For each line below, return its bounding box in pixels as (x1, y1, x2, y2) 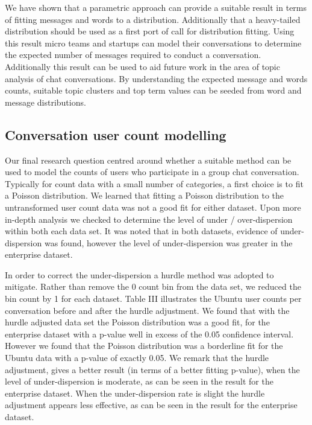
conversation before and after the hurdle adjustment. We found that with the (5, 304, 290, 316)
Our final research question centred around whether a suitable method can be (5, 153, 292, 166)
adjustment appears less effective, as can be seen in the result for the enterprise (5, 398, 298, 411)
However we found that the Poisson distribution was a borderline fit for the (5, 339, 283, 352)
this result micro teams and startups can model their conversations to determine (5, 36, 302, 49)
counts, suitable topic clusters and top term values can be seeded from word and (5, 84, 302, 97)
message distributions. (5, 95, 86, 108)
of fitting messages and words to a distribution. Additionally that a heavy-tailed (5, 13, 301, 25)
